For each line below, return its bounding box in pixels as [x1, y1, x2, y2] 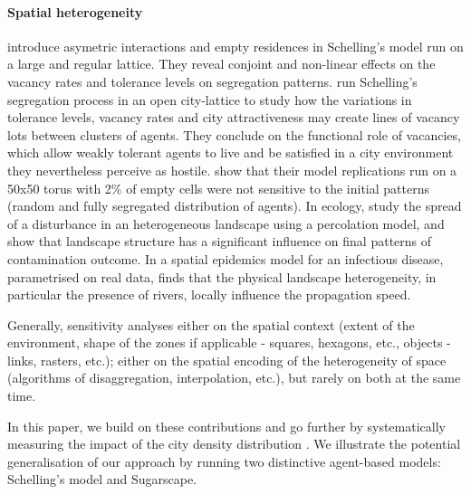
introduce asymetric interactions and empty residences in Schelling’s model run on [7, 36, 464, 55]
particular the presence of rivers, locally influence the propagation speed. [7, 285, 411, 304]
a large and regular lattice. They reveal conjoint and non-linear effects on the [7, 54, 436, 73]
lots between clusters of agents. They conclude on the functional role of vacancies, [7, 125, 461, 144]
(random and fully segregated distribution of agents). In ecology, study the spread [7, 196, 462, 215]
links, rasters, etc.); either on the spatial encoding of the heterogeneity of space [7, 350, 447, 369]
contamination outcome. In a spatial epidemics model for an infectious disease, [7, 249, 444, 268]
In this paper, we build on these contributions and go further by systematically [7, 416, 446, 435]
